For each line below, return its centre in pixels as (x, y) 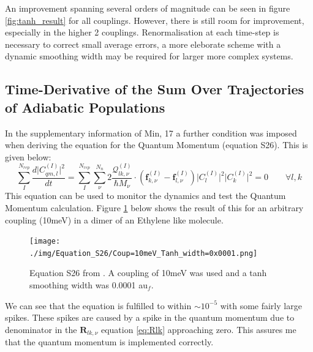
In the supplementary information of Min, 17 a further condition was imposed (151, 133)
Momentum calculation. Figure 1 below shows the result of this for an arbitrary (154, 207)
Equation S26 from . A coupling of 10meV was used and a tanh (148, 273)
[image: (45, 242)
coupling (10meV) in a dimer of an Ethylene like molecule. (114, 219)
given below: (28, 156)
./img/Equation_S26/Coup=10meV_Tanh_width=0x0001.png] (144, 253)
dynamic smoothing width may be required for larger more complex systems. (149, 56)
